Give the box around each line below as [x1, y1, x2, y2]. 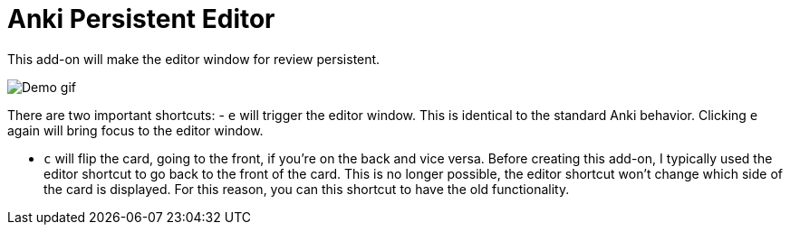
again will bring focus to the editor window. [7, 122, 264, 138]
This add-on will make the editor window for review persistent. [7, 51, 381, 67]
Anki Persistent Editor [7, 4, 275, 34]
